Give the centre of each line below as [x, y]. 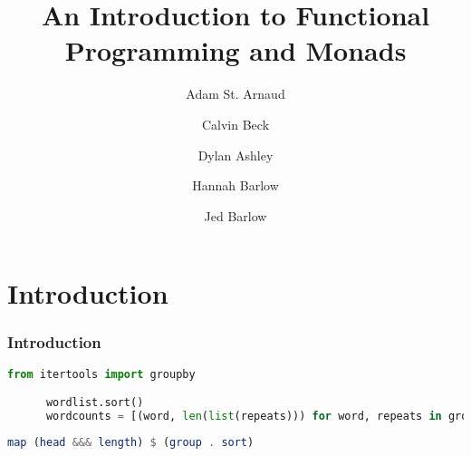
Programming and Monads [235, 50]
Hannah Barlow [235, 185]
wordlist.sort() [95, 403]
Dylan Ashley [235, 155]
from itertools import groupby [101, 374]
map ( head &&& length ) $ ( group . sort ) [131, 442]
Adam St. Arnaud [235, 94]
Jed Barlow [235, 215]
